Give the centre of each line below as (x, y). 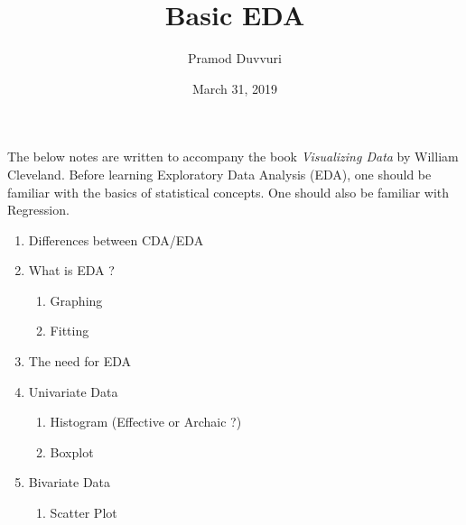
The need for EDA (80, 361)
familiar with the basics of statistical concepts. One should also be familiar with (228, 192)
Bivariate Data (70, 482)
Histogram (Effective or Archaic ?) (146, 422)
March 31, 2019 (235, 88)
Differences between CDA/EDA (116, 239)
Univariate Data (73, 391)
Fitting (70, 331)
